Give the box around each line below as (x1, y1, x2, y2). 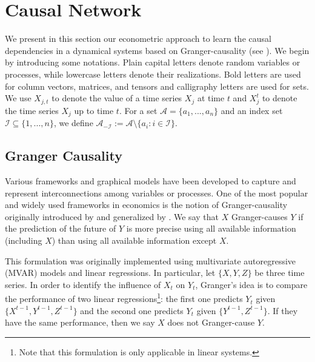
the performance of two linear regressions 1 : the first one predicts (5, 290, 243, 305)
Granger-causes (231, 210, 288, 223)
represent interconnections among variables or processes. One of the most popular (5, 186, 308, 199)
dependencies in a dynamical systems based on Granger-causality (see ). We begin (5, 44, 310, 56)
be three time (254, 266, 305, 279)
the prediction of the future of (5, 222, 116, 235)
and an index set (220, 104, 283, 116)
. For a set (119, 104, 157, 116)
